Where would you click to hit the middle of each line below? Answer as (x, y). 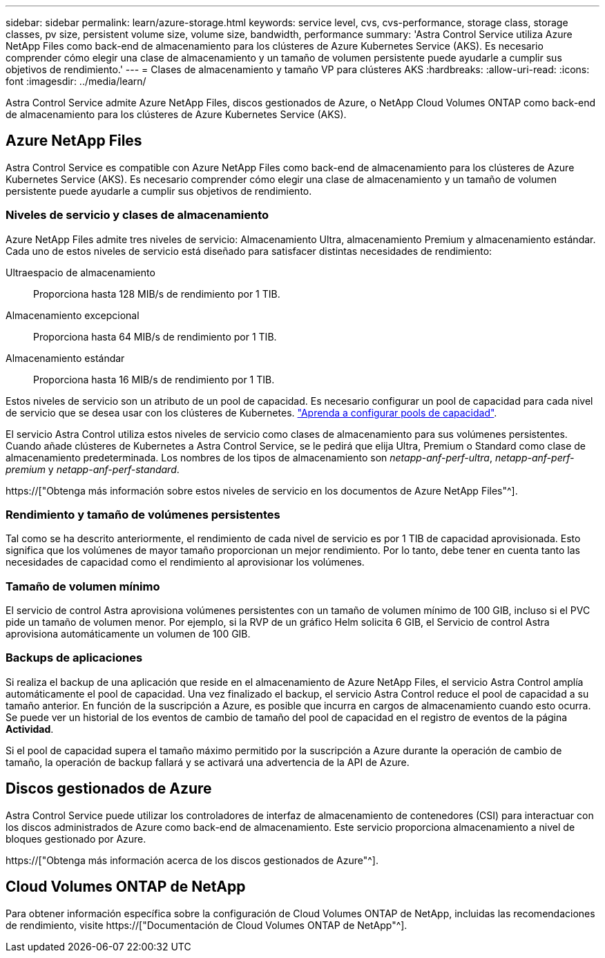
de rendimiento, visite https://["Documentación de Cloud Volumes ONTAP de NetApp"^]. (207, 925)
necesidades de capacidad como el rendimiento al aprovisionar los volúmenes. (185, 562)
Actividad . (30, 729)
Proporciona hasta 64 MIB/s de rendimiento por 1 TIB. (155, 336)
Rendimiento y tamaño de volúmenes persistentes (143, 514)
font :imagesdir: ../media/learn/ (76, 81)
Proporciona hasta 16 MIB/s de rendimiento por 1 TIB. (154, 379)
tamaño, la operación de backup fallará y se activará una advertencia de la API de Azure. (208, 762)
